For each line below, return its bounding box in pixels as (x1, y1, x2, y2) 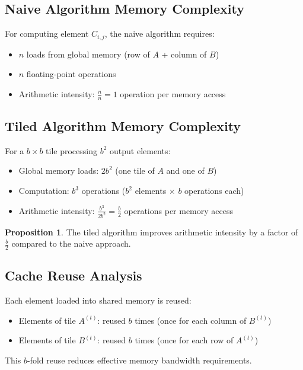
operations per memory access (124, 204, 234, 216)
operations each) (184, 184, 244, 197)
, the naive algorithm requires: (104, 27, 215, 40)
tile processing (46, 144, 97, 157)
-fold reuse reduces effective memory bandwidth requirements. (27, 354, 252, 366)
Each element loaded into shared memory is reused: (5, 294, 192, 307)
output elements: (110, 144, 171, 157)
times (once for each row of (135, 334, 234, 346)
